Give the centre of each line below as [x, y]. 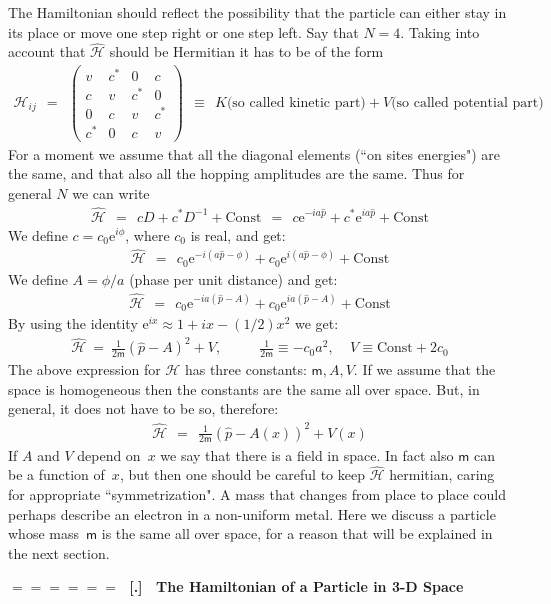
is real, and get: [238, 234]
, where [147, 234]
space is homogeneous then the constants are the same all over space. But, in [244, 388]
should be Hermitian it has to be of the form [246, 51]
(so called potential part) [467, 102]
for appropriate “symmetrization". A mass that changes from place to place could [257, 494]
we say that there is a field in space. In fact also [307, 454]
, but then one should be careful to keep [242, 474]
